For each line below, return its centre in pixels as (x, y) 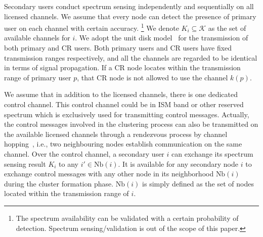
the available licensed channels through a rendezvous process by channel (116, 134)
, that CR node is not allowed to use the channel (152, 77)
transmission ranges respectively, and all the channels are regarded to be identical (131, 57)
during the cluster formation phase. (59, 183)
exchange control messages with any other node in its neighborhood (109, 174)
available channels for (37, 38)
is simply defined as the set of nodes (198, 183)
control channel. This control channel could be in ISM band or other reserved (124, 104)
